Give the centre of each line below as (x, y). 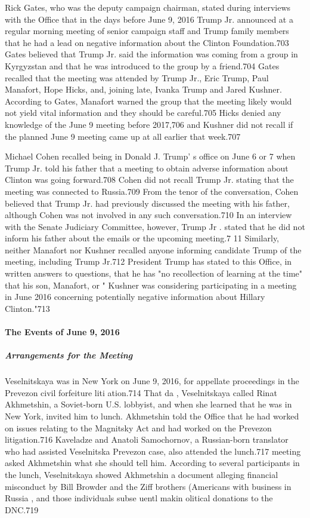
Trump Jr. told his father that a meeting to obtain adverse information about (147, 168)
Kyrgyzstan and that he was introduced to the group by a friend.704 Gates (142, 65)
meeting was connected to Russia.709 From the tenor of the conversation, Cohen (152, 191)
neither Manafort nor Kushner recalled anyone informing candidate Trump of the (153, 249)
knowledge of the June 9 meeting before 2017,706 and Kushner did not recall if (149, 124)
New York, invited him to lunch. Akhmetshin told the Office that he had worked (152, 416)
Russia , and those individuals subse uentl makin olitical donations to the (139, 498)
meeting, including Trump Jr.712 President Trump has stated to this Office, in (148, 261)
